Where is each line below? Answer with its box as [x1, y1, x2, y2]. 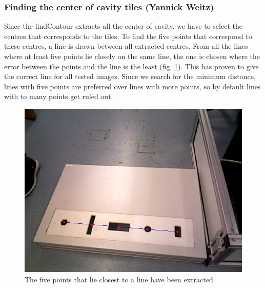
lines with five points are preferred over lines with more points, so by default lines [4, 81, 261, 91]
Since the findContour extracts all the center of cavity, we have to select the [4, 21, 242, 31]
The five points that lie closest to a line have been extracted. [25, 274, 215, 284]
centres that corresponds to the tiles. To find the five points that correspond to [4, 30, 252, 41]
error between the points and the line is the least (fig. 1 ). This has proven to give [4, 61, 259, 71]
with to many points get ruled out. [4, 91, 113, 102]
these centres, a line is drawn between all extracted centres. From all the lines [4, 41, 248, 51]
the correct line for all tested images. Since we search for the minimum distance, [4, 71, 256, 82]
